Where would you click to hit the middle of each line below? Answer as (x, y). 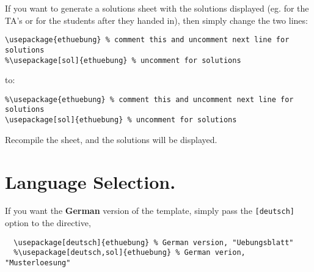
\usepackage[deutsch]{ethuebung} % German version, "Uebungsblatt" (154, 242)
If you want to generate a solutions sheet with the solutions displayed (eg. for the (157, 8)
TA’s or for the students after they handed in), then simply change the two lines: (156, 20)
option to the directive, (48, 223)
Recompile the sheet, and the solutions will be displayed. (111, 139)
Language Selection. (90, 181)
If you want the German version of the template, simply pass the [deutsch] (150, 211)
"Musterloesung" (38, 263)
